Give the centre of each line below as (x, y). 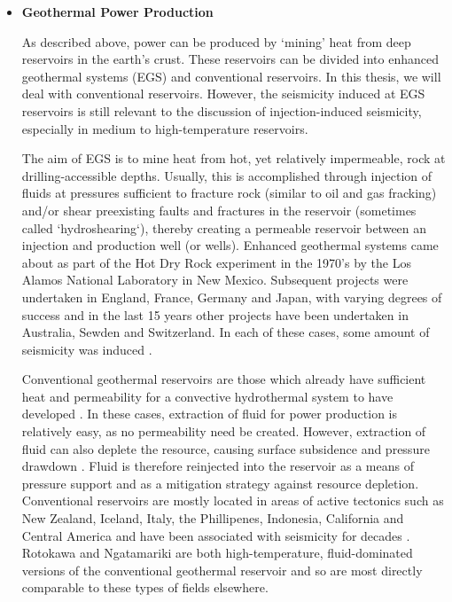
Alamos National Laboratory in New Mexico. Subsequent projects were (215, 280)
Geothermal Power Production (117, 12)
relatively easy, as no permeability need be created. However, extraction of (224, 431)
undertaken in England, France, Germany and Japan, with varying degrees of (232, 297)
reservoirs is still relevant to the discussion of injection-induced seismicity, (222, 110)
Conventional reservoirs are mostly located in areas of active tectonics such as (233, 500)
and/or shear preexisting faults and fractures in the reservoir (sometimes (219, 210)
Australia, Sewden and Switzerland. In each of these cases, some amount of (226, 332)
